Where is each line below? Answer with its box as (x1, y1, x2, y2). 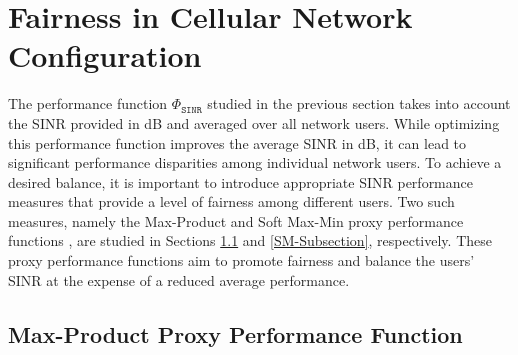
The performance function (8, 93, 168, 114)
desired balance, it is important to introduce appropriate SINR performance (8, 171, 473, 192)
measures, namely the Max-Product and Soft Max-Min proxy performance (8, 210, 464, 231)
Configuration (8, 35, 202, 76)
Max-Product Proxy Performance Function (8, 318, 463, 349)
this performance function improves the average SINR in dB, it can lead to (8, 132, 467, 153)
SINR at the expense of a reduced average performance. (8, 269, 350, 290)
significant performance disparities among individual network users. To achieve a (8, 152, 502, 173)
